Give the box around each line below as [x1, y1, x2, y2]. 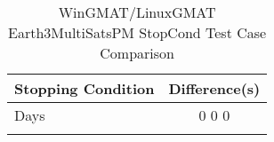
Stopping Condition [14, 78, 155, 99]
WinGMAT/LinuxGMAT [58, 2, 216, 22]
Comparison [100, 43, 174, 63]
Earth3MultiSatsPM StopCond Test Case [8, 22, 267, 43]
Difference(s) [168, 78, 261, 99]
